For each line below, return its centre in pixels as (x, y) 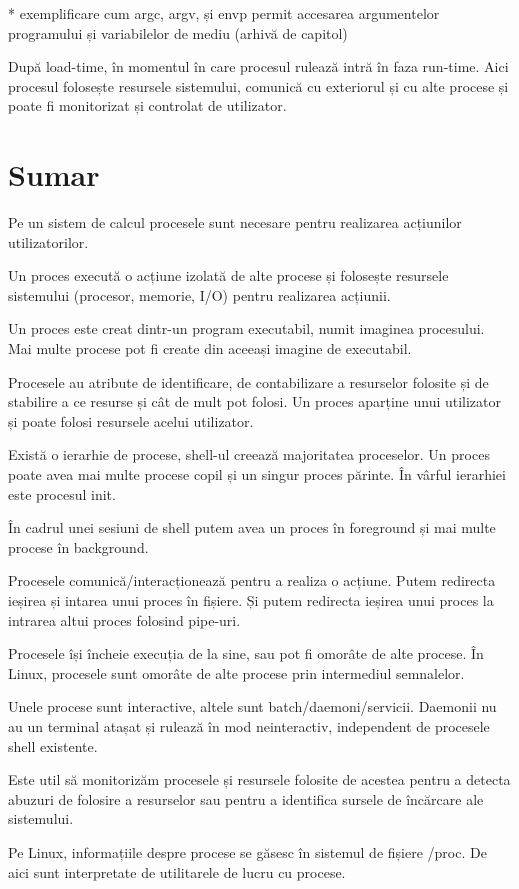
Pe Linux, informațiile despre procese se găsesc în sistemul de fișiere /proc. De (247, 851)
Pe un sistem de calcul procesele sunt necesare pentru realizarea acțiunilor (235, 222)
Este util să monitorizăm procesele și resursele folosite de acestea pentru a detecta (259, 779)
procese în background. (78, 546)
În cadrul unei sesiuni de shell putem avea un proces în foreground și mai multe (252, 527)
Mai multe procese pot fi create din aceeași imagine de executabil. (210, 348)
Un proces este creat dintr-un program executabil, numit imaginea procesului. (246, 328)
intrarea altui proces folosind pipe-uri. (124, 619)
